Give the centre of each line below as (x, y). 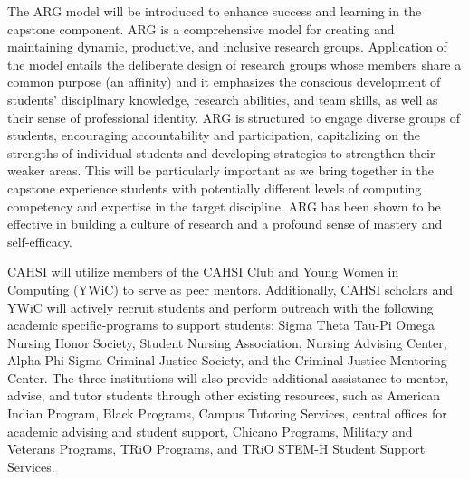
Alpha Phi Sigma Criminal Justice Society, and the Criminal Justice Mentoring (227, 360)
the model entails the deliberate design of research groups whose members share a (234, 64)
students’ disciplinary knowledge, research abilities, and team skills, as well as (223, 99)
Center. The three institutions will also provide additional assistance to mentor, (228, 377)
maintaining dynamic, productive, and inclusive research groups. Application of (227, 47)
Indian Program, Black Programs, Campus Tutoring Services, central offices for (227, 413)
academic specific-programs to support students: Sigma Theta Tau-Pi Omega (221, 325)
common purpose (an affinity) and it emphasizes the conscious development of (224, 82)
